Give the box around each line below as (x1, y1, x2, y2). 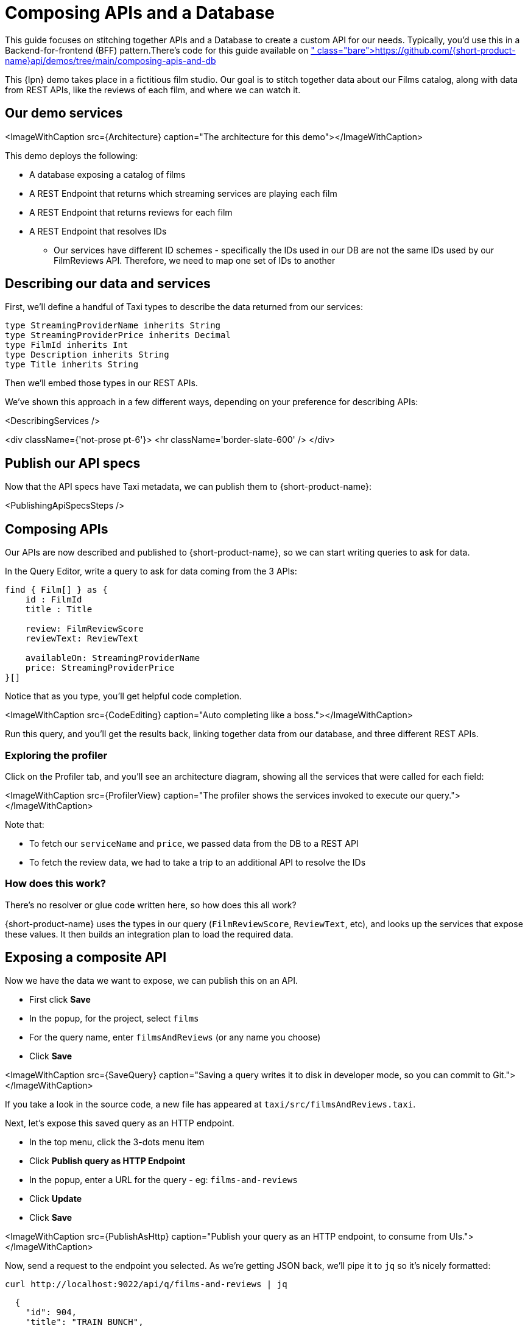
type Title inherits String (5, 359, 139, 370)
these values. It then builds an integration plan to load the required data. (5, 928, 294, 939)
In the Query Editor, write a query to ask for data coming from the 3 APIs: (5, 566, 297, 577)
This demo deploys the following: (5, 150, 138, 161)
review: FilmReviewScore (25, 624, 144, 634)
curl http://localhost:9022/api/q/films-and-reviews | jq (5, 1279, 287, 1290)
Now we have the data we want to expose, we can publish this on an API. (5, 975, 298, 986)
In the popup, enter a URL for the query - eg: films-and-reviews (29, 1174, 298, 1185)
